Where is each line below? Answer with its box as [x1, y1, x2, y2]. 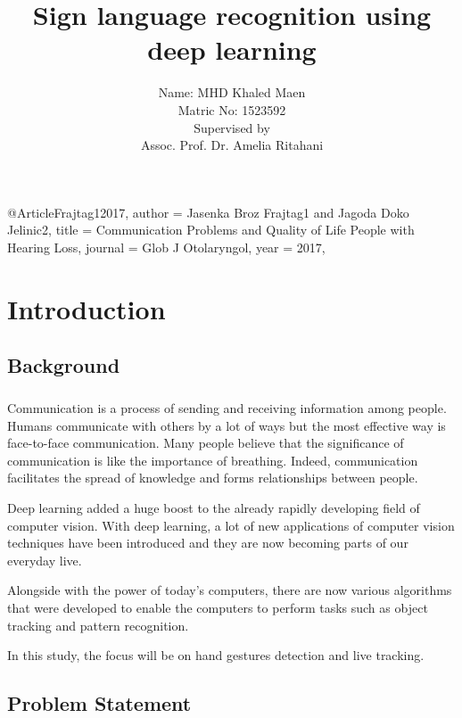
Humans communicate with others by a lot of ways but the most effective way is [7, 416, 446, 434]
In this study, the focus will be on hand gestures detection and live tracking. [7, 646, 425, 664]
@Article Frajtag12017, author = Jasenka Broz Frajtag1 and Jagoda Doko [7, 202, 409, 221]
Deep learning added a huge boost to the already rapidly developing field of [7, 498, 420, 516]
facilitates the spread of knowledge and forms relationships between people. [7, 468, 418, 487]
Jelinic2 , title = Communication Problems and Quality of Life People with [7, 220, 415, 239]
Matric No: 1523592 [177, 100, 286, 119]
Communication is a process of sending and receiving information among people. [7, 399, 447, 417]
